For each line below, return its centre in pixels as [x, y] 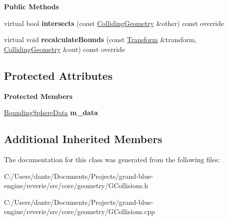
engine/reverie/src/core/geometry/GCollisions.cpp [80, 211]
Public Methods [32, 6]
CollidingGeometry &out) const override [64, 49]
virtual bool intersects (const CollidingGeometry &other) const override [114, 23]
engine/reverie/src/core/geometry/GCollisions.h [76, 185]
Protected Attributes [58, 75]
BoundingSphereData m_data [51, 112]
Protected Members [38, 96]
